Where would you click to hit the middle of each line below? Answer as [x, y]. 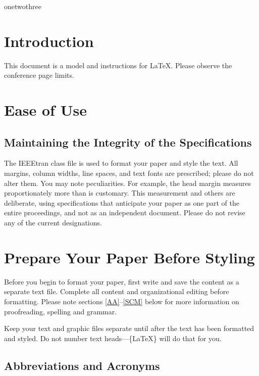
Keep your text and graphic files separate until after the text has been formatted [129, 328]
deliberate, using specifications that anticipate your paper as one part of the [122, 202]
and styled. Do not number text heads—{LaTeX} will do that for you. [113, 338]
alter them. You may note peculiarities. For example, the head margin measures [128, 183]
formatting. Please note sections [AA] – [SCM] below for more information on [122, 301]
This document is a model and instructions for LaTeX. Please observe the [118, 65]
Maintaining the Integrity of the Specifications [128, 142]
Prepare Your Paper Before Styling [129, 257]
